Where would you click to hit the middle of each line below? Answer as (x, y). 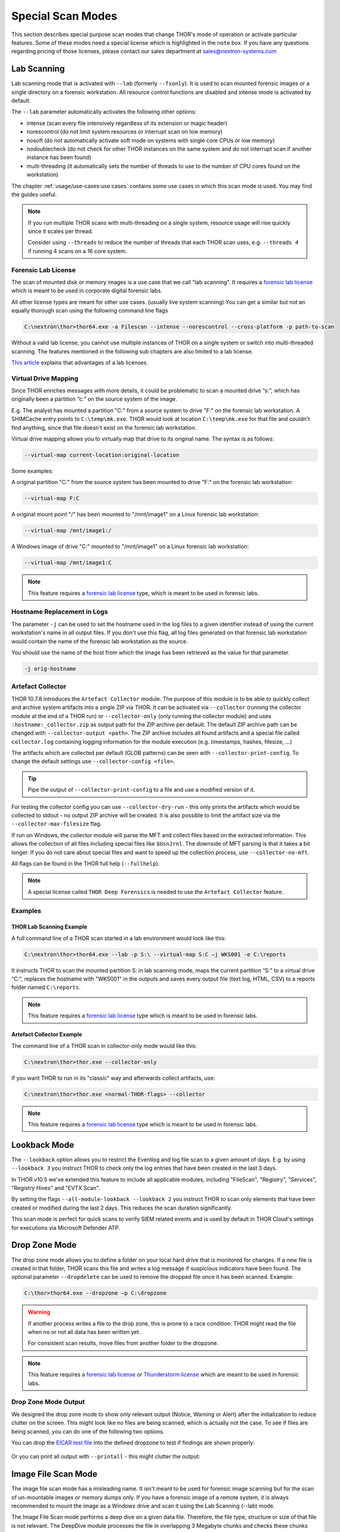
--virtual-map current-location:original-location (102, 455)
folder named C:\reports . (46, 987)
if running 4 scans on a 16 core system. (77, 251)
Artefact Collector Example (47, 1034)
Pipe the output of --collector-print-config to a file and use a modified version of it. (142, 790)
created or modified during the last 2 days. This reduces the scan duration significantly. (122, 1208)
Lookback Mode (43, 1145)
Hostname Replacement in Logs (60, 612)
